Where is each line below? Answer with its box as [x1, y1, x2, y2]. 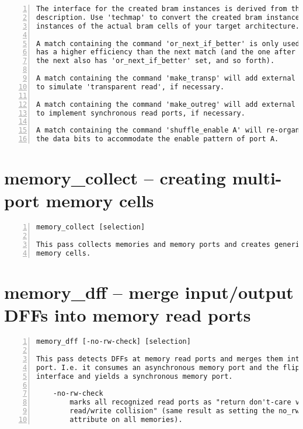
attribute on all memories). [69, 416, 183, 424]
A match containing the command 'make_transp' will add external [36, 74, 295, 82]
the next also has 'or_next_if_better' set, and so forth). [36, 57, 275, 65]
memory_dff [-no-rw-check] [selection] [36, 337, 191, 346]
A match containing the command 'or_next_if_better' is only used [36, 39, 300, 48]
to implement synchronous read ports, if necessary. [36, 109, 245, 117]
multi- [232, 166, 282, 190]
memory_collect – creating [4, 166, 226, 190]
